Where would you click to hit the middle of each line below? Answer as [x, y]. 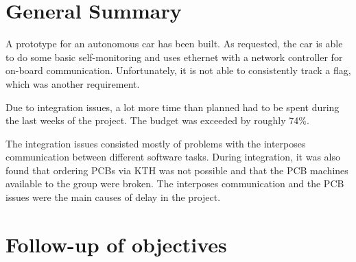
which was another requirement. [73, 83]
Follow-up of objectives [116, 244]
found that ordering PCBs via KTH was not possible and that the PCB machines [177, 170]
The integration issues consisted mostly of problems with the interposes [156, 143]
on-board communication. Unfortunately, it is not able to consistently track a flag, [178, 70]
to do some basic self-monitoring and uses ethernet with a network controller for [174, 57]
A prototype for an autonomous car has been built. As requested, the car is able [174, 44]
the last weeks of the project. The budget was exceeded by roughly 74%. [157, 120]
